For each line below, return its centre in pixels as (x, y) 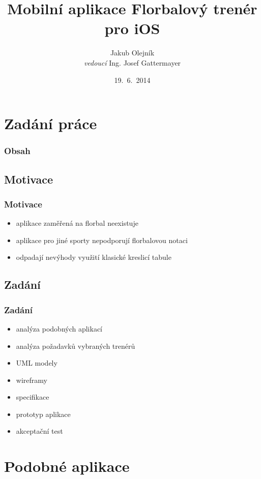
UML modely (37, 363)
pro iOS (132, 28)
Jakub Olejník (132, 53)
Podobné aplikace (67, 466)
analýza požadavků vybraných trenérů (76, 346)
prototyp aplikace (43, 414)
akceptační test (39, 431)
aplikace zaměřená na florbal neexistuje (77, 223)
